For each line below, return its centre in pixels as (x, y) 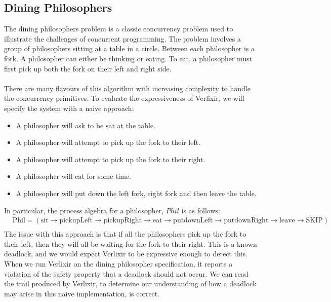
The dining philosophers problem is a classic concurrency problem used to (119, 29)
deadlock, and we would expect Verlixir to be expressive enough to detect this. (126, 254)
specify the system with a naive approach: (69, 108)
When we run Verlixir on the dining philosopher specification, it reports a (118, 263)
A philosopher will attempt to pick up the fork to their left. (108, 142)
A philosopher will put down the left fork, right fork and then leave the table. (136, 193)
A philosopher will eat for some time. (74, 176)
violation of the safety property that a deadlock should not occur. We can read (126, 273)
